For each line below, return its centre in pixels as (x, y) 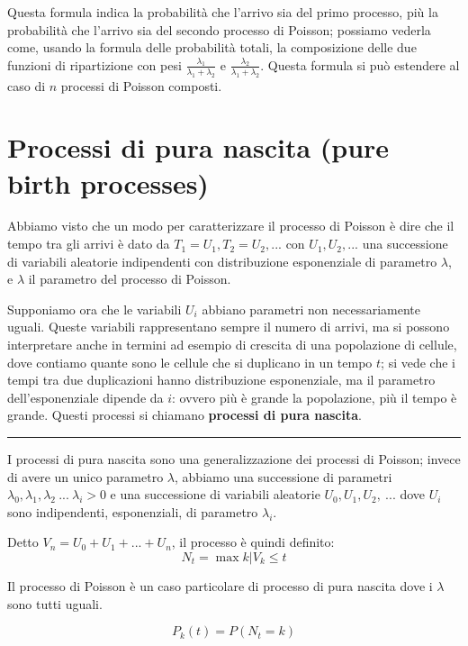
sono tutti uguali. (55, 603)
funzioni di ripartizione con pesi (94, 64)
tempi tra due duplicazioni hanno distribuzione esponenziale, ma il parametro (221, 380)
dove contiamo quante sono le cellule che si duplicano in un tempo (190, 362)
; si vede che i (418, 362)
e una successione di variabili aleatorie (215, 494)
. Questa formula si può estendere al (360, 64)
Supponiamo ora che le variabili (94, 309)
